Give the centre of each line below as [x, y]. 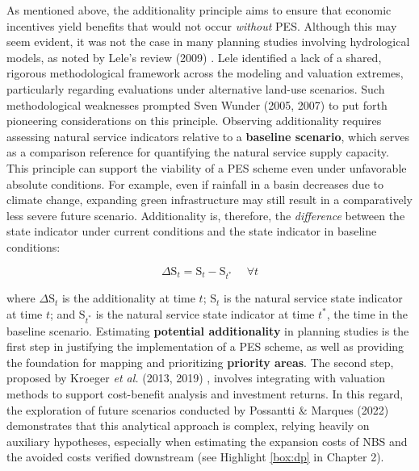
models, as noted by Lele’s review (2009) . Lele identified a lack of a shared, [194, 57]
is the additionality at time [128, 298]
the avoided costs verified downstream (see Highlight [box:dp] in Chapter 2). [195, 457]
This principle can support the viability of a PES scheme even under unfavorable [207, 167]
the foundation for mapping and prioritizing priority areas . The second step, [200, 362]
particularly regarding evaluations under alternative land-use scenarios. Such [196, 88]
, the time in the [367, 313]
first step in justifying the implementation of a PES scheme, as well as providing [205, 346]
